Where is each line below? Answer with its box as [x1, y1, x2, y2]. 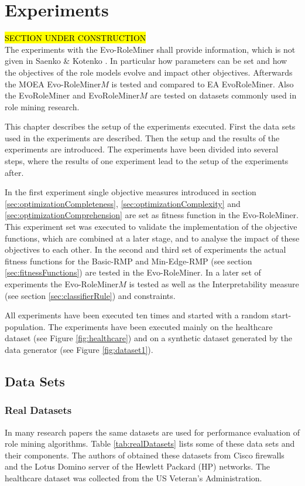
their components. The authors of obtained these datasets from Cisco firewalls [5, 448, 285, 461]
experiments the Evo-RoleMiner [5, 278, 119, 290]
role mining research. [5, 100, 80, 113]
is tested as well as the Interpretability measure [129, 278, 299, 290]
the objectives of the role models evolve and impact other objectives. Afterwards [5, 66, 293, 78]
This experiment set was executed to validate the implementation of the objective [5, 220, 297, 233]
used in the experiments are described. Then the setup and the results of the [5, 131, 280, 144]
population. [5, 320, 46, 332]
